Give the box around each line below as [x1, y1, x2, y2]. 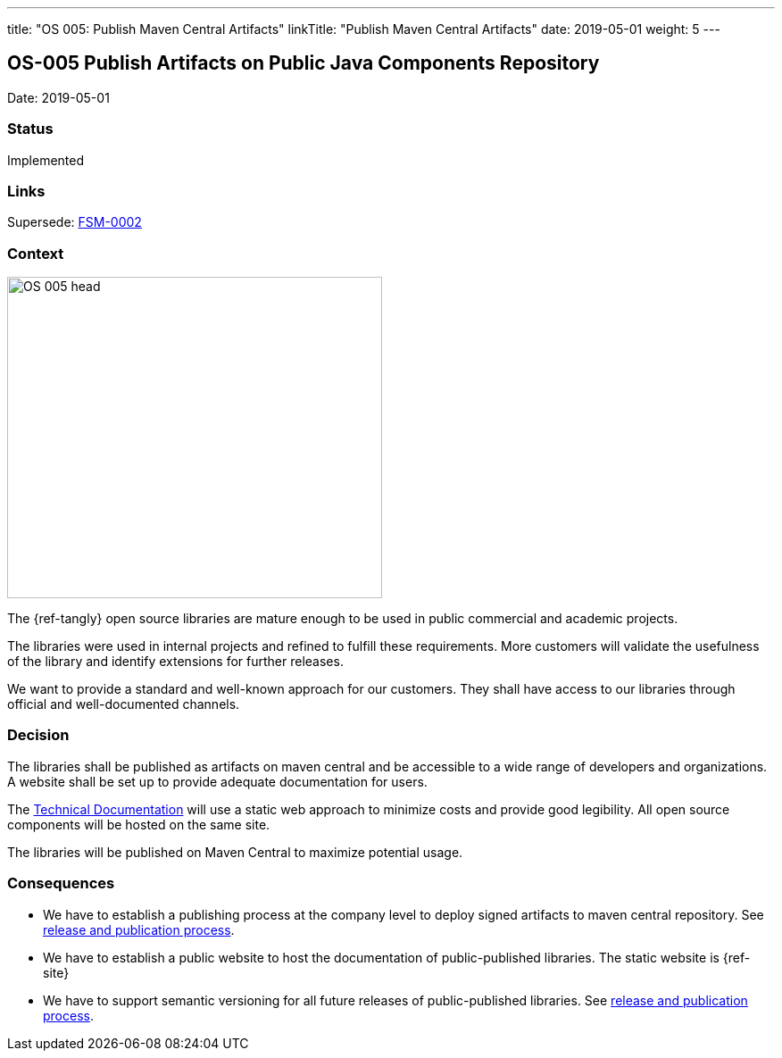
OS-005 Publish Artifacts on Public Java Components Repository [7, 52, 600, 75]
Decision [7, 726, 70, 745]
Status [7, 120, 54, 138]
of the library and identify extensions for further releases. [7, 654, 344, 670]
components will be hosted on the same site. [7, 816, 270, 832]
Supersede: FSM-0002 [7, 214, 142, 230]
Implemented [7, 152, 85, 168]
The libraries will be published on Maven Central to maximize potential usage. [7, 844, 463, 860]
